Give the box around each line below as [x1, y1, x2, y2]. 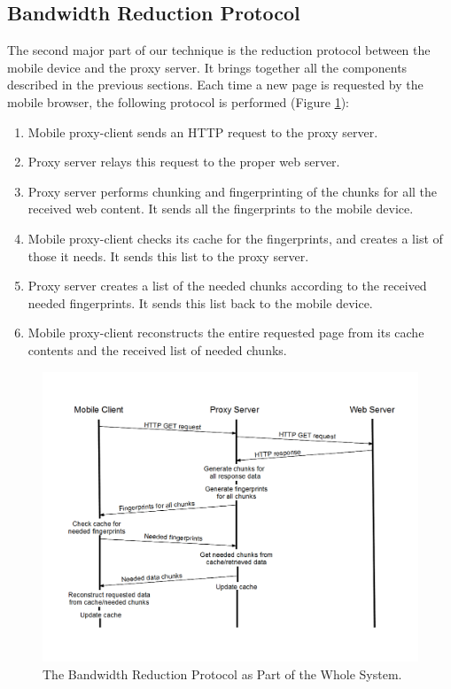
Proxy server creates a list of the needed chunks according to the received [27, 276, 427, 295]
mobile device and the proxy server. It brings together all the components [7, 58, 408, 76]
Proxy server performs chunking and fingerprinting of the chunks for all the [27, 182, 438, 200]
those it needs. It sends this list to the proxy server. [27, 246, 309, 265]
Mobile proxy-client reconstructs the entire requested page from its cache [27, 323, 424, 342]
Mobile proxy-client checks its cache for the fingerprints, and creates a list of [27, 228, 443, 247]
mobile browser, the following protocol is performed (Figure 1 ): [7, 92, 349, 111]
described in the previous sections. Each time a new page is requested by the [7, 75, 424, 94]
